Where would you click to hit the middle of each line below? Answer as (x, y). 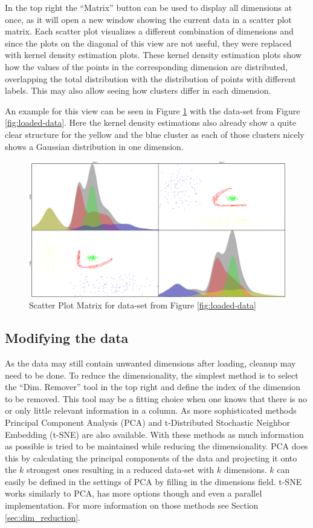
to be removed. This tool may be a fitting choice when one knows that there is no (156, 398)
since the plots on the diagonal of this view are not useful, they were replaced (148, 43)
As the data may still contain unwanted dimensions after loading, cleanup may (150, 363)
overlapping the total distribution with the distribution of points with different (150, 78)
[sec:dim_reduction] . (43, 517)
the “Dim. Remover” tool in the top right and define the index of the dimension (153, 387)
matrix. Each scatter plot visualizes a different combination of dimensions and (149, 31)
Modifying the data (67, 338)
